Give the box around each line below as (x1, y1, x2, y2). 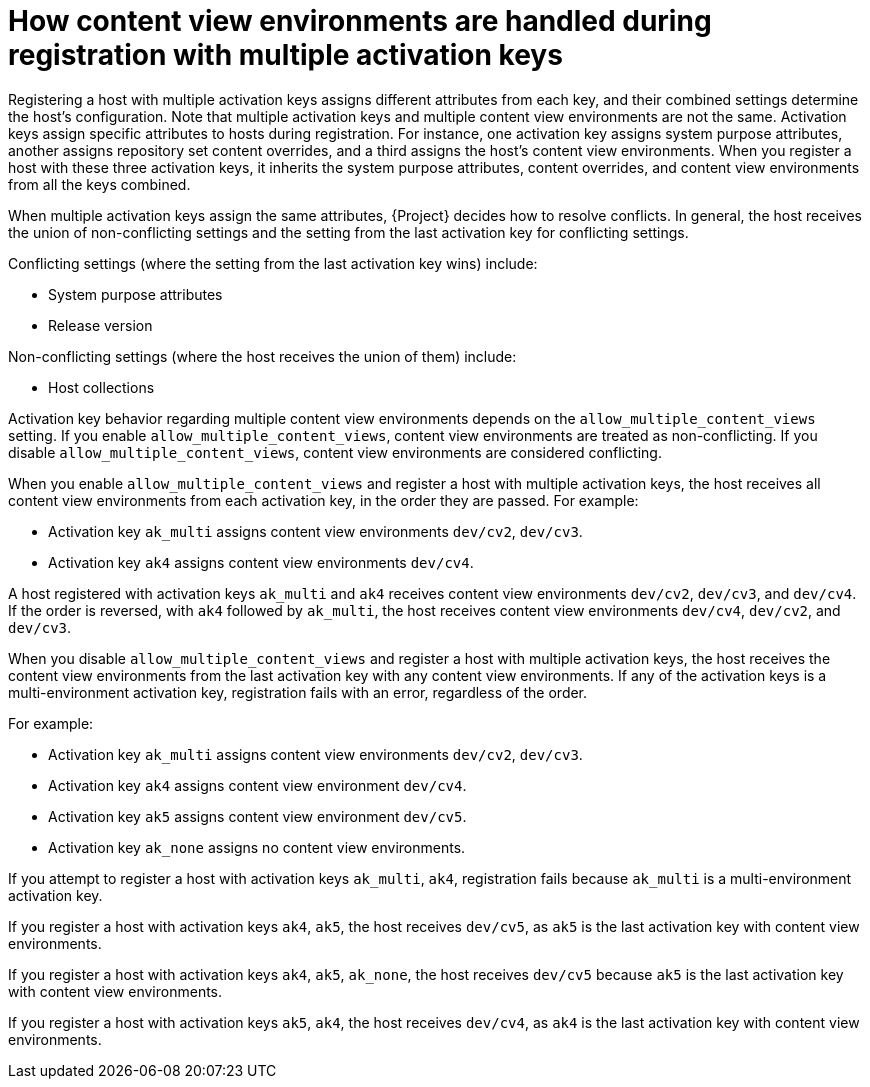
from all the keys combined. (8, 175, 191, 193)
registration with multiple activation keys (8, 38, 563, 72)
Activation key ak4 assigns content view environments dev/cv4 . (48, 553, 474, 571)
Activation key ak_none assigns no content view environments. (48, 838, 466, 856)
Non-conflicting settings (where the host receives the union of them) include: (8, 347, 517, 365)
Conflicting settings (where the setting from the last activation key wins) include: (8, 254, 538, 272)
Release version (48, 316, 153, 334)
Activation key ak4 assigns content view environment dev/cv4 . (48, 776, 467, 794)
